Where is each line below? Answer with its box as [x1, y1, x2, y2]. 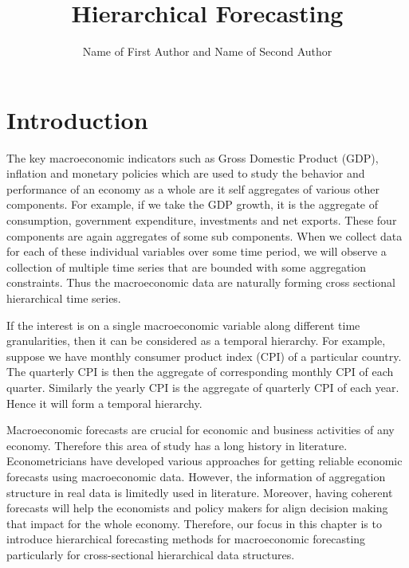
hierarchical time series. [6, 290, 121, 306]
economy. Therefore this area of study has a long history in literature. [6, 437, 348, 453]
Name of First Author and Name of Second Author [82, 43, 332, 60]
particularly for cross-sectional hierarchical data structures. [6, 546, 295, 562]
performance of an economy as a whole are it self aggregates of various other [6, 180, 380, 197]
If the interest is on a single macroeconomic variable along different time [6, 316, 360, 333]
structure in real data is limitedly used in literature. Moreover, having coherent [6, 484, 393, 500]
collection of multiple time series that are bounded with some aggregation [6, 258, 367, 275]
